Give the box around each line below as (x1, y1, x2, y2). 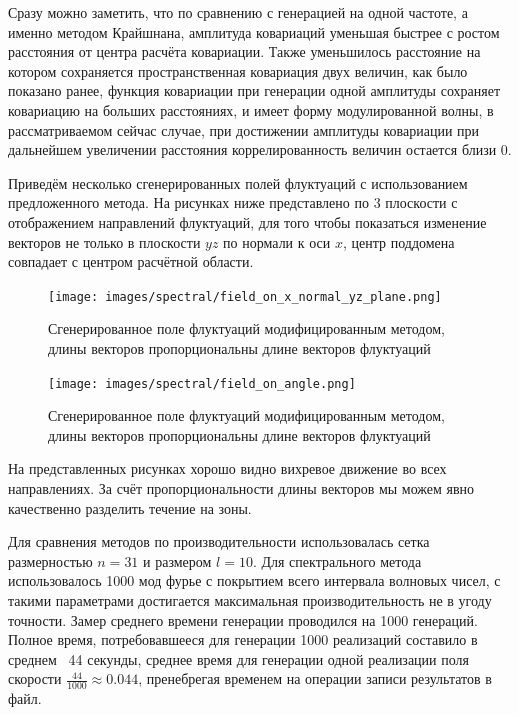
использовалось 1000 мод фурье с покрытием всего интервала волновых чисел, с (8, 570, 501, 591)
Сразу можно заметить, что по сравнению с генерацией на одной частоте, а (8, 2, 468, 22)
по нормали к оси (223, 231, 331, 252)
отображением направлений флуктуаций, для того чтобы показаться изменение (8, 211, 487, 232)
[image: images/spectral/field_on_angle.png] (48, 376, 356, 391)
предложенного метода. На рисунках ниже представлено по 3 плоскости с (8, 192, 458, 213)
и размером (143, 550, 212, 571)
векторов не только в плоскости (8, 231, 201, 252)
